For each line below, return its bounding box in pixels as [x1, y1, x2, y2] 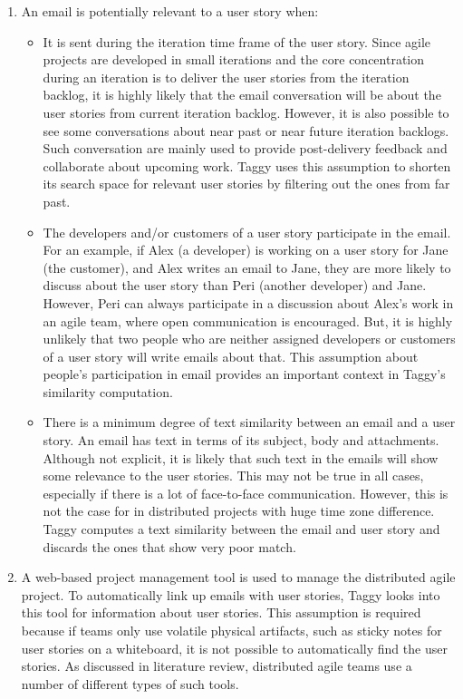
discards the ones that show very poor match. [43, 537, 296, 556]
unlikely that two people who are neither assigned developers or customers [43, 329, 456, 348]
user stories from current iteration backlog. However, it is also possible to [43, 102, 449, 121]
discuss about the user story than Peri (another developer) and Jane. [43, 276, 427, 295]
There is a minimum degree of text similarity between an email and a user [43, 413, 456, 432]
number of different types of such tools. [21, 674, 239, 693]
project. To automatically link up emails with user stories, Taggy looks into [21, 585, 440, 604]
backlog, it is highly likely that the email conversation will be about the [43, 85, 441, 104]
